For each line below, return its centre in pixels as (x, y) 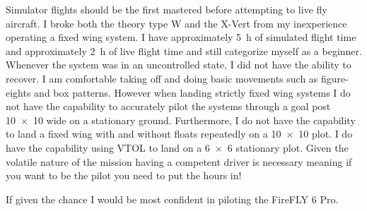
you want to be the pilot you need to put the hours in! (124, 175)
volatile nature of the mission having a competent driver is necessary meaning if (179, 161)
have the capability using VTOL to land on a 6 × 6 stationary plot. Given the (177, 147)
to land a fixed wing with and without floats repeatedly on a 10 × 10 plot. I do (179, 134)
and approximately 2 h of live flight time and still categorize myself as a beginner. (184, 50)
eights (18, 92)
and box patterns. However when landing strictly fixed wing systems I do (192, 92)
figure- (335, 78)
